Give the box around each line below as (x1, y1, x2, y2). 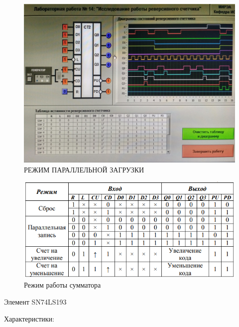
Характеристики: (4, 313, 54, 324)
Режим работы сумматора (24, 280, 101, 290)
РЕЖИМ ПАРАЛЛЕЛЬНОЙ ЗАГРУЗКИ (24, 164, 144, 174)
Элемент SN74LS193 (4, 297, 67, 307)
